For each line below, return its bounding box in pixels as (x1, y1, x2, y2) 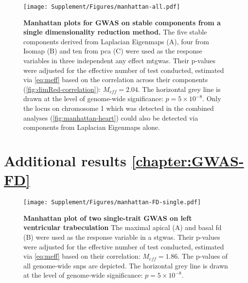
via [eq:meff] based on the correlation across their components (23, 74, 208, 85)
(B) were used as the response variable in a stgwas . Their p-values (23, 231, 220, 242)
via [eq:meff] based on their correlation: (23, 251, 141, 261)
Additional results (4, 150, 126, 170)
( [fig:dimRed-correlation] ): (23, 84, 101, 94)
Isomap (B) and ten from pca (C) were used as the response (23, 46, 202, 56)
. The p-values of (177, 251, 228, 261)
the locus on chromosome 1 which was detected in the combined (23, 103, 214, 113)
